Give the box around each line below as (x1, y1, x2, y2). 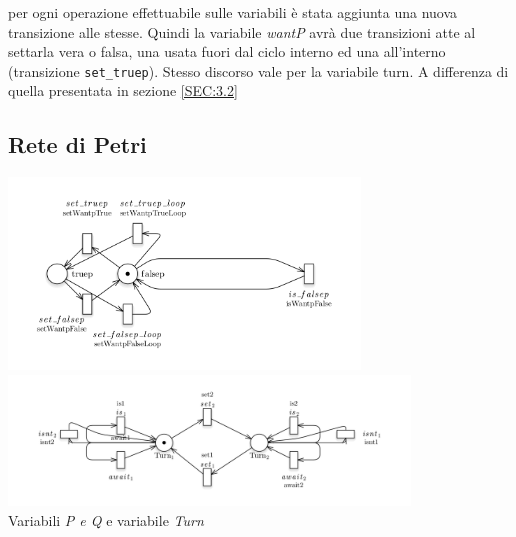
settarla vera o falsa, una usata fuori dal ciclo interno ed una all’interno (8, 41, 446, 62)
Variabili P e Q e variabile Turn (8, 509, 204, 530)
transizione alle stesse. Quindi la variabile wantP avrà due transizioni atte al (8, 21, 476, 42)
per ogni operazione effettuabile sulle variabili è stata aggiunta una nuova (8, 2, 458, 22)
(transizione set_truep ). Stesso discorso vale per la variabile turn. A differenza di (8, 60, 509, 81)
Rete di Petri (8, 129, 147, 160)
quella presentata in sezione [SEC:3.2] (8, 80, 238, 101)
